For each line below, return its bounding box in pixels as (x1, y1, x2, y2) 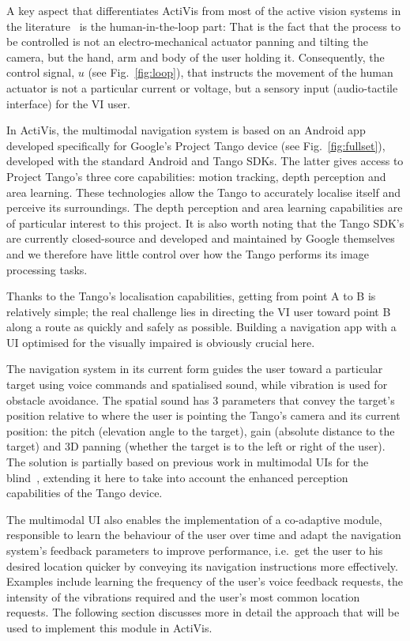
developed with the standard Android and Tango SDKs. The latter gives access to (6, 153, 404, 169)
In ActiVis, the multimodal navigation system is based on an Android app (6, 122, 366, 138)
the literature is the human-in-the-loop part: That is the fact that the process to (6, 17, 401, 34)
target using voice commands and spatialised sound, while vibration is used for (6, 376, 388, 393)
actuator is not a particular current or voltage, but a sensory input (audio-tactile (6, 79, 398, 96)
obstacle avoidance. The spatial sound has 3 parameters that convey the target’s (6, 391, 395, 408)
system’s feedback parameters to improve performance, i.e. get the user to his (6, 542, 383, 558)
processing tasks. (6, 261, 88, 277)
